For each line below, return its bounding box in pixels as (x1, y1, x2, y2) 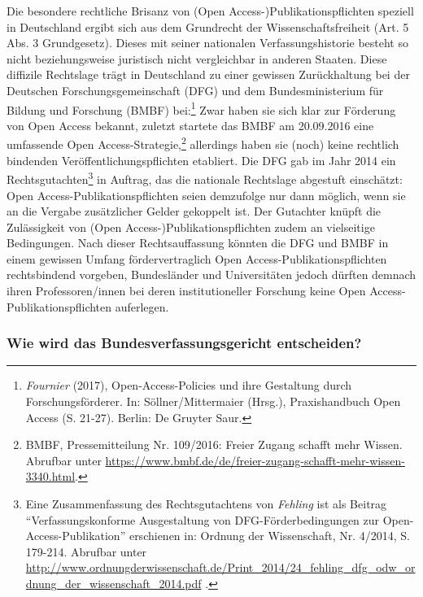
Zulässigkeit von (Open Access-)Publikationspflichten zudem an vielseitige (7, 218, 375, 235)
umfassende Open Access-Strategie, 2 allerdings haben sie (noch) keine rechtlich (7, 133, 399, 153)
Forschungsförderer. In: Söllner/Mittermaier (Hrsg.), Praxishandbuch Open (25, 393, 401, 410)
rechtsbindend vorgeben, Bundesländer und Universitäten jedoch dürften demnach (7, 266, 416, 283)
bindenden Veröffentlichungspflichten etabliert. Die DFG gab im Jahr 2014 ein (7, 151, 396, 168)
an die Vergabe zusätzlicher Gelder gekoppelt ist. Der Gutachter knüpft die (7, 203, 382, 220)
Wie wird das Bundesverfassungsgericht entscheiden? (7, 333, 362, 353)
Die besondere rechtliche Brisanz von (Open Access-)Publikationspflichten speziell (7, 2, 414, 19)
